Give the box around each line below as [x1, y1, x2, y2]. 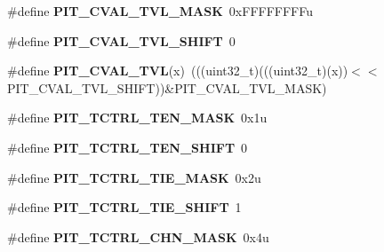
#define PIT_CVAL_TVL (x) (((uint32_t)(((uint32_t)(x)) [7, 61, 348, 80]
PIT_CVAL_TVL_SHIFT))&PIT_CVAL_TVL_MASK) [7, 78, 327, 97]
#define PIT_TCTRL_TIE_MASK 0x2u [7, 168, 261, 186]
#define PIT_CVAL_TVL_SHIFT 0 [7, 31, 236, 50]
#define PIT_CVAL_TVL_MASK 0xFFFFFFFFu [7, 2, 314, 20]
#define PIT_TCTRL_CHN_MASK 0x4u [7, 227, 269, 246]
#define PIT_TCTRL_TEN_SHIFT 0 [7, 138, 248, 156]
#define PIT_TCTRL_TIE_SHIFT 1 [7, 198, 242, 217]
